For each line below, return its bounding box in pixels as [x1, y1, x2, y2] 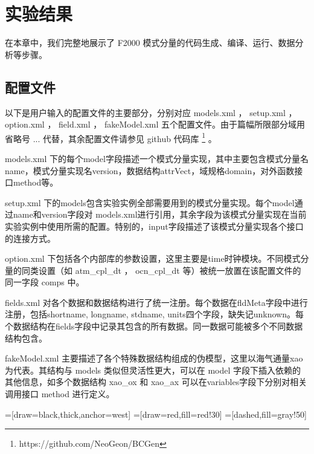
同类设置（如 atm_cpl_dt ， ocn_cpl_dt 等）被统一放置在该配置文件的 [21, 264, 301, 276]
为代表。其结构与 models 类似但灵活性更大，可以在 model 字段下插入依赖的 [5, 363, 301, 376]
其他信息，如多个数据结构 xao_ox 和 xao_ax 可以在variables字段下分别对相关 [5, 375, 307, 388]
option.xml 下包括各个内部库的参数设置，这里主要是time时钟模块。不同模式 [5, 252, 301, 265]
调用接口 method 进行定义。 [5, 388, 115, 400]
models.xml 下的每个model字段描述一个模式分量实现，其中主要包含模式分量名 [5, 152, 309, 164]
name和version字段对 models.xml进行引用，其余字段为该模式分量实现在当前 [13, 208, 307, 221]
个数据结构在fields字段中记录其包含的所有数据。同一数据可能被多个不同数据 [5, 320, 303, 332]
